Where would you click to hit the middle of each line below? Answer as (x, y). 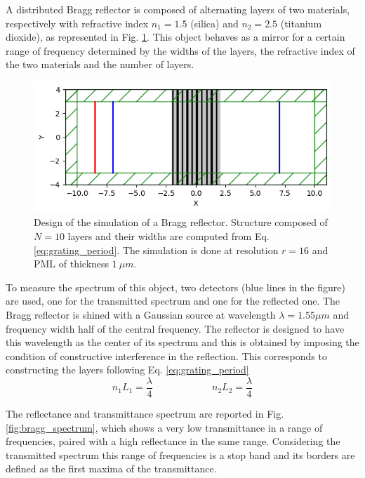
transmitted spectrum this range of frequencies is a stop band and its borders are (180, 454)
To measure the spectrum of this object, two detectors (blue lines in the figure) (175, 287)
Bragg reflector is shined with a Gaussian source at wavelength (141, 314)
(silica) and (214, 23)
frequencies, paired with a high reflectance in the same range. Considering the (173, 441)
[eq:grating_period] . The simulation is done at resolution (156, 250)
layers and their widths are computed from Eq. (168, 236)
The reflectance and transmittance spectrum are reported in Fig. (145, 414)
